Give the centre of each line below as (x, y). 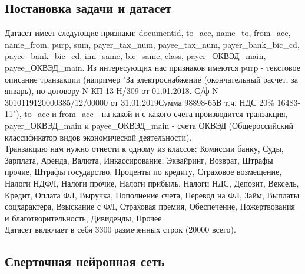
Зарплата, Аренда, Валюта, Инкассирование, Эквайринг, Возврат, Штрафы (139, 160)
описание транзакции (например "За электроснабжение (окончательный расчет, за (151, 79)
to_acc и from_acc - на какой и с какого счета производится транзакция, (156, 114)
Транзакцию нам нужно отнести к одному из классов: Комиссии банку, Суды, (144, 149)
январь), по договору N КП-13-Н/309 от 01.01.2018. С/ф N (112, 91)
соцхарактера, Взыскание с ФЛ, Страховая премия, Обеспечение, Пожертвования (150, 206)
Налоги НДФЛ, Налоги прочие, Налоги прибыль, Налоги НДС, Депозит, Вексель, (152, 183)
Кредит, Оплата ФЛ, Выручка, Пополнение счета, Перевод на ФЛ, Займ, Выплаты (152, 195)
